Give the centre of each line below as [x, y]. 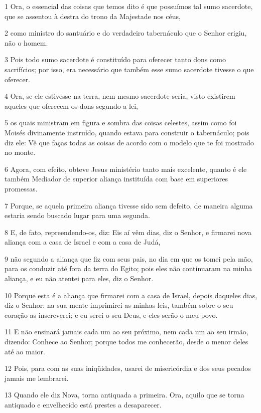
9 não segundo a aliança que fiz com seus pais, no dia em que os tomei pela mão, [129, 258]
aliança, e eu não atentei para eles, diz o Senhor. [79, 278]
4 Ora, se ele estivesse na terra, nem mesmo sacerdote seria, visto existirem [120, 96]
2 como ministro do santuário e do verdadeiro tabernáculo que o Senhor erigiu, [126, 33]
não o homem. [26, 42]
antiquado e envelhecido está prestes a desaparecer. [83, 404]
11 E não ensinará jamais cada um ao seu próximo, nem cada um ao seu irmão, [126, 332]
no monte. [20, 152]
